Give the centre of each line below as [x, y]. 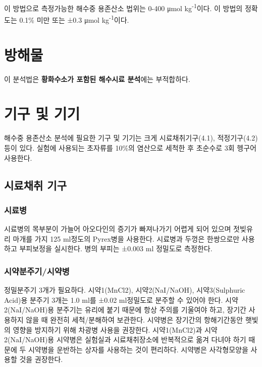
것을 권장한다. [41, 359]
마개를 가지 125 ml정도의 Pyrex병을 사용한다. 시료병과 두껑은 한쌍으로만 [126, 238]
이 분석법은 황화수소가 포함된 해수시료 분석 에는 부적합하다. [97, 79]
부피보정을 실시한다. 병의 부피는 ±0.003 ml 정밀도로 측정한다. [116, 248]
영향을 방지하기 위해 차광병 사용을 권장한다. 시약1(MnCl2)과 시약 [115, 329]
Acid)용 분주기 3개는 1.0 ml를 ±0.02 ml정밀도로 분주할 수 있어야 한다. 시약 [121, 300]
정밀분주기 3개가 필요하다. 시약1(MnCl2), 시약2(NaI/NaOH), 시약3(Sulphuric [125, 290]
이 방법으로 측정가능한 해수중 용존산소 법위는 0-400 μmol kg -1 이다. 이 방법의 [123, 7]
